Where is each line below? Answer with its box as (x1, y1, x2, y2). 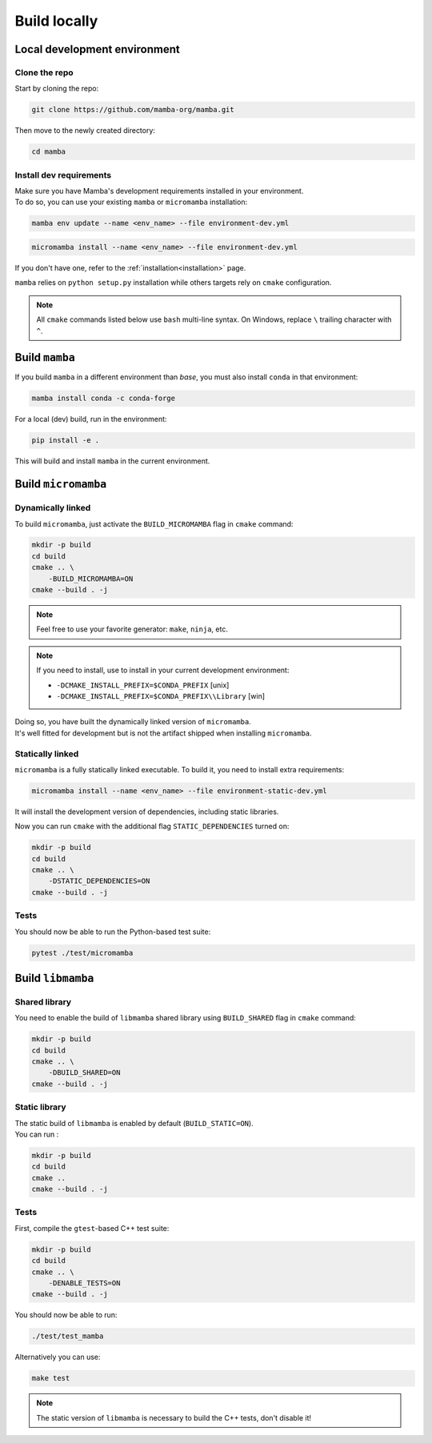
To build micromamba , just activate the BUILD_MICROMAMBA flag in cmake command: (14, 519, 294, 528)
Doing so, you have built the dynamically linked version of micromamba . (14, 717, 251, 727)
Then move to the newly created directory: (14, 126, 156, 135)
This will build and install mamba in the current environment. (14, 456, 210, 466)
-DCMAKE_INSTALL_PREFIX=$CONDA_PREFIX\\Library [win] (56, 691, 266, 700)
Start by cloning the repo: (14, 84, 99, 94)
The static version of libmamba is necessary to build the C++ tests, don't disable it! (36, 1413, 312, 1422)
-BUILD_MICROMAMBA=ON (48, 574, 134, 583)
